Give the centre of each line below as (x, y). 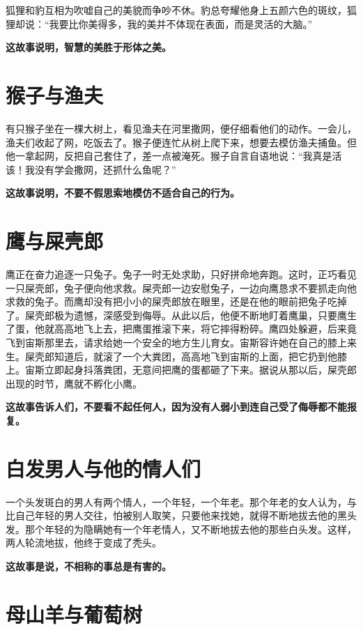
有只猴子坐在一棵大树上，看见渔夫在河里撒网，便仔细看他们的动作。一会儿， (181, 128)
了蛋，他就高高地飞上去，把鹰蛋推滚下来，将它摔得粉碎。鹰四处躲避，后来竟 (181, 329)
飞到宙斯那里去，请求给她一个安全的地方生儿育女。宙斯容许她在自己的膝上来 (181, 342)
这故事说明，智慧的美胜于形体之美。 (88, 47)
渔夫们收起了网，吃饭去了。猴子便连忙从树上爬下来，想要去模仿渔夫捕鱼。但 (181, 142)
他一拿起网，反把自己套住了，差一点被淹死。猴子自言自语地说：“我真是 (169, 156)
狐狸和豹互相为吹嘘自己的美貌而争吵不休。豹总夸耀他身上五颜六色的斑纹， (176, 10)
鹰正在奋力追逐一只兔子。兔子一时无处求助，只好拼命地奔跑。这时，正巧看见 (181, 274)
